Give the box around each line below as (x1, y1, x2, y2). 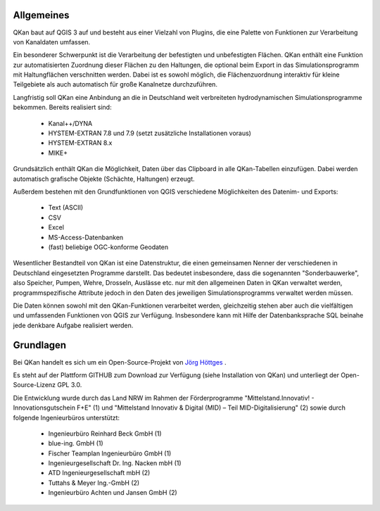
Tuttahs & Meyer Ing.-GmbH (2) (48, 479, 140, 487)
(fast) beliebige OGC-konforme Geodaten (48, 243, 169, 251)
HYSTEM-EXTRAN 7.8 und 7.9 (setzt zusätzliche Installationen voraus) (48, 129, 251, 137)
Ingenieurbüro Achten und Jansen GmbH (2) (48, 488, 177, 497)
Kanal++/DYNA (48, 119, 93, 127)
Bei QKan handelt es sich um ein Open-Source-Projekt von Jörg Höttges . (13, 358, 227, 366)
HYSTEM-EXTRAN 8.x (48, 139, 113, 147)
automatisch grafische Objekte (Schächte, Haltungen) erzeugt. (13, 175, 195, 183)
